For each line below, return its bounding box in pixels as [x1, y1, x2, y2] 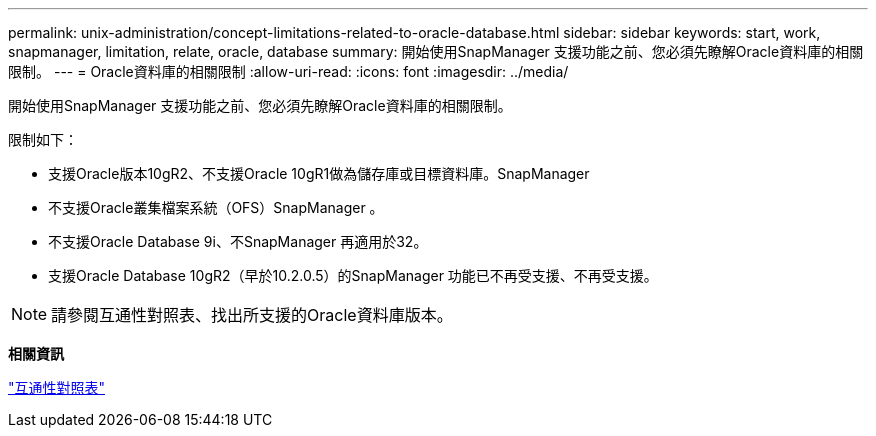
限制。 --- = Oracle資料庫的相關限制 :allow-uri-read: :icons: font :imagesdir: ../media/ [8, 63, 569, 80]
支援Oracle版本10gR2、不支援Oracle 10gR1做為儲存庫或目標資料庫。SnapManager [48, 165, 590, 182]
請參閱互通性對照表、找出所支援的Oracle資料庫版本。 [51, 305, 453, 325]
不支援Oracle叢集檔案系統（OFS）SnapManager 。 [48, 199, 384, 216]
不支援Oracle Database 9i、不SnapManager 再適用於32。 [48, 233, 428, 250]
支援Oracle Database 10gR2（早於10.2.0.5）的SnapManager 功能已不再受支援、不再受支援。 [48, 267, 658, 284]
